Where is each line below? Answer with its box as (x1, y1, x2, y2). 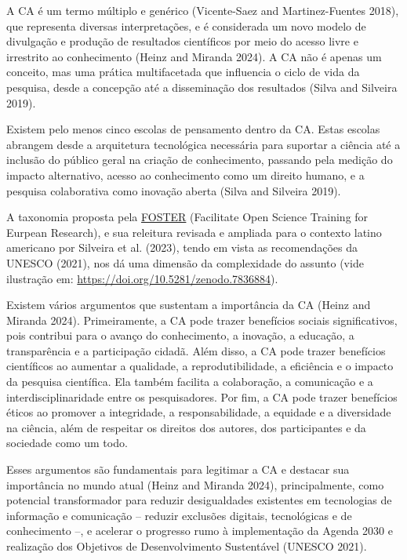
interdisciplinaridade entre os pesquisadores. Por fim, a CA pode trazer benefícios (6, 388, 398, 405)
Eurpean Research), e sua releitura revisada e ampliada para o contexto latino (6, 224, 382, 240)
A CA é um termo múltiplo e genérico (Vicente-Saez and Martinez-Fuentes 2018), (6, 2, 399, 18)
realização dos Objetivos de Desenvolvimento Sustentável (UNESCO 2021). (6, 538, 367, 554)
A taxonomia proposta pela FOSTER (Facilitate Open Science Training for (6, 209, 369, 225)
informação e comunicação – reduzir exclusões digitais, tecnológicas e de (6, 507, 352, 523)
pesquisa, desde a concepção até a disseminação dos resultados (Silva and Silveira (6, 78, 398, 95)
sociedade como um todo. (6, 435, 128, 451)
